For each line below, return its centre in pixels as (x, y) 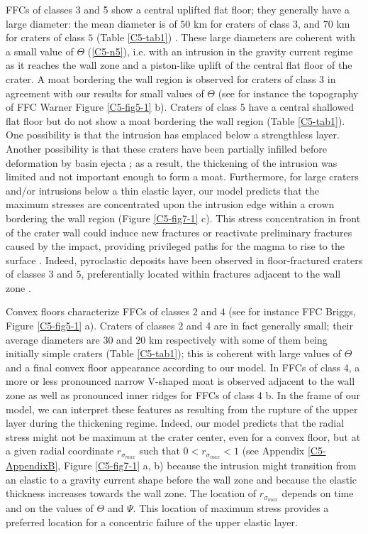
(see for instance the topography (288, 93)
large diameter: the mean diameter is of (91, 23)
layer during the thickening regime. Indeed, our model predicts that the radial (175, 423)
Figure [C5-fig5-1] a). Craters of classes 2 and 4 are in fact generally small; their (180, 326)
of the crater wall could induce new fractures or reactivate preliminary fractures (179, 232)
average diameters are (53, 339)
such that (160, 451)
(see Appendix (273, 451)
